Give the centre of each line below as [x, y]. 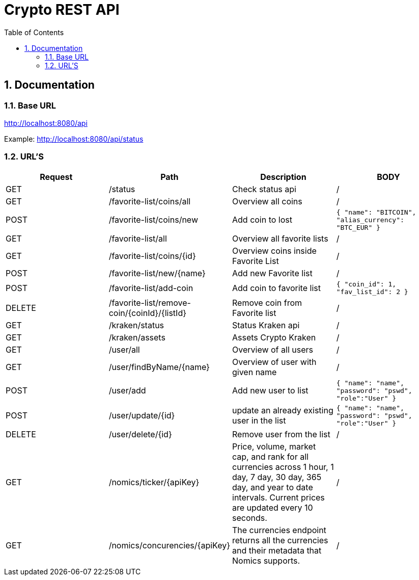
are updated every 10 [273, 507]
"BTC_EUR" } [358, 227]
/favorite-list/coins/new [153, 220]
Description [283, 177]
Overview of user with [274, 362]
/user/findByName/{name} [159, 367]
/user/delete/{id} [140, 434]
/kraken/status [136, 325]
